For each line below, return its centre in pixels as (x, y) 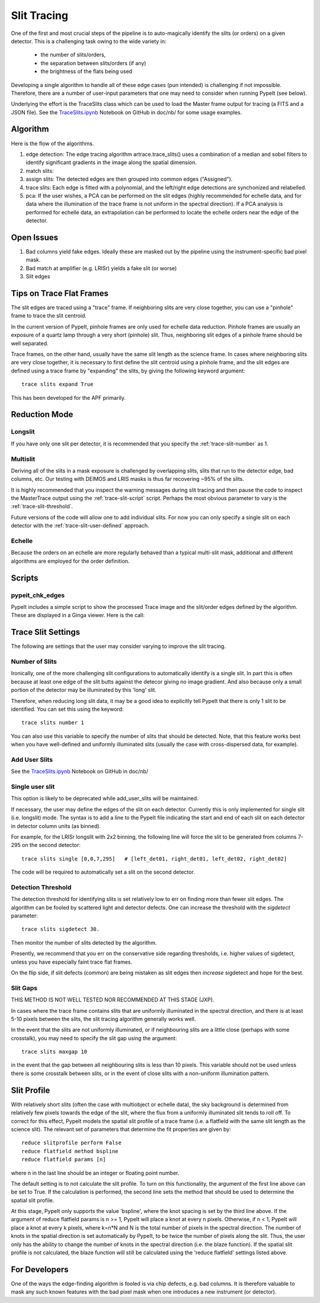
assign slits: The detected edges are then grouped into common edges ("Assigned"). (129, 179)
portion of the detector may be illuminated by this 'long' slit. (84, 690)
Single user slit (33, 787)
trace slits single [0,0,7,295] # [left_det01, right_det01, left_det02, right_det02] (154, 858)
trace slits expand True (57, 384)
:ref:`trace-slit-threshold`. (42, 506)
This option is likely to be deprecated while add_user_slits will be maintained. (105, 798)
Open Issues (35, 237)
